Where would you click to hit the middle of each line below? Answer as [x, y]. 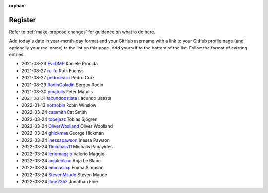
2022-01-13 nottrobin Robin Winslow [59, 105]
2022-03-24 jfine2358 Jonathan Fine [60, 182]
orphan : [18, 6]
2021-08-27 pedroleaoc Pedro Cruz [58, 78]
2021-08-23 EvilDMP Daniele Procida [60, 64]
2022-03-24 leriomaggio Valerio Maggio [63, 154]
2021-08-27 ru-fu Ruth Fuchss [53, 71]
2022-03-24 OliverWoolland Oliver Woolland [67, 126]
